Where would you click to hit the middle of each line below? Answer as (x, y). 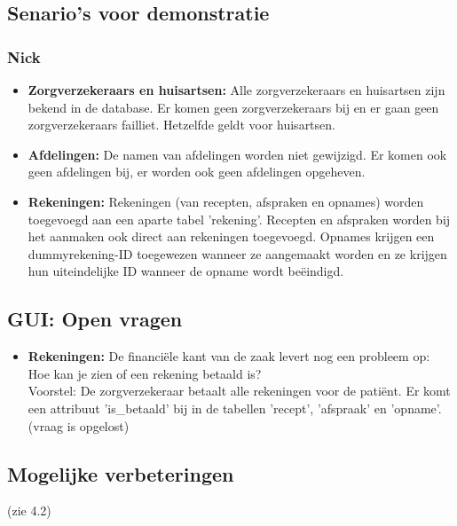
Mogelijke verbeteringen (121, 473)
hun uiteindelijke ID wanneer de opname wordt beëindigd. (186, 271)
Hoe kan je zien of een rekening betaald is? (145, 373)
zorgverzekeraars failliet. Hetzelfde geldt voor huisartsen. (181, 125)
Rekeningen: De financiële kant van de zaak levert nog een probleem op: (229, 356)
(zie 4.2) (29, 510)
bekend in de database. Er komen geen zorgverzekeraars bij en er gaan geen (233, 107)
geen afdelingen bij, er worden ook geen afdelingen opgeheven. (197, 172)
